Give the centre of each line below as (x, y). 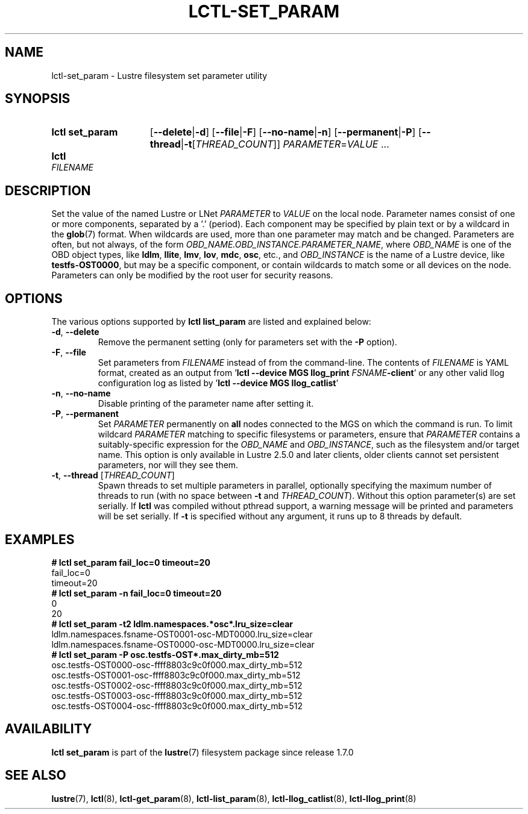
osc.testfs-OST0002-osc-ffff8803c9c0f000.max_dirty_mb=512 (177, 685)
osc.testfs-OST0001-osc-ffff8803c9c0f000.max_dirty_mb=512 (176, 675)
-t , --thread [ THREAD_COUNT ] (113, 475)
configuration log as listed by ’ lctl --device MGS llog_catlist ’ (218, 383)
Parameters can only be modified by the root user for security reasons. (192, 275)
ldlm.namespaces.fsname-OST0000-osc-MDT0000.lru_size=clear (183, 644)
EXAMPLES (40, 539)
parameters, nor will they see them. (168, 465)
